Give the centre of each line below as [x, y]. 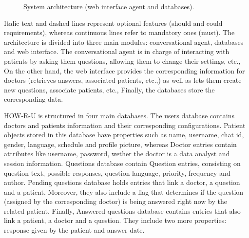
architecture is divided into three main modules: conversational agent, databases [124, 42]
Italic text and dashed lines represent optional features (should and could [113, 23]
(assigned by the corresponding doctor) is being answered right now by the [115, 201]
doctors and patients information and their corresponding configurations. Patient [125, 125]
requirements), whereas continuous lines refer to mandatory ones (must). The [119, 32]
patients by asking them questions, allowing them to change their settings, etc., [122, 61]
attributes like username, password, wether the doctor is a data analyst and [117, 154]
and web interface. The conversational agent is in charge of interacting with [117, 51]
